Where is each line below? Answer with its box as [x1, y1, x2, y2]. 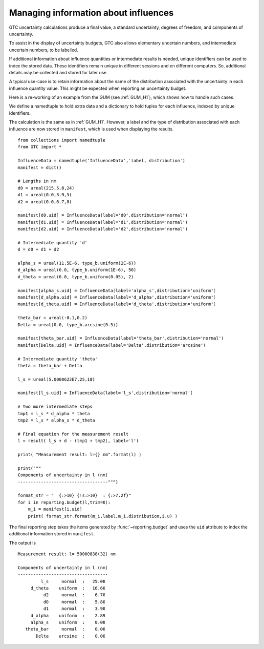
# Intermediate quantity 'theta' [18, 356, 98, 361]
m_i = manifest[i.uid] [27, 506, 83, 512]
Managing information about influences [9, 7, 174, 18]
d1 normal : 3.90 [43, 606, 106, 611]
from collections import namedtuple [18, 137, 106, 143]
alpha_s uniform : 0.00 [30, 619, 106, 625]
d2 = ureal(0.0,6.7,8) [18, 199, 72, 205]
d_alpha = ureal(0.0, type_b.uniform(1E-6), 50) [18, 267, 136, 273]
